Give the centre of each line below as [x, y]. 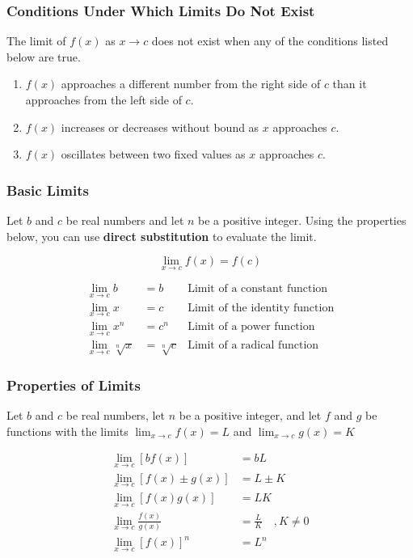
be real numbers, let [115, 415]
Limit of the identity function [261, 308]
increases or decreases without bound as [160, 127]
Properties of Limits [74, 385]
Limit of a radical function [253, 346]
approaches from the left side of [103, 99]
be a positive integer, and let [250, 415]
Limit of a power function [251, 327]
